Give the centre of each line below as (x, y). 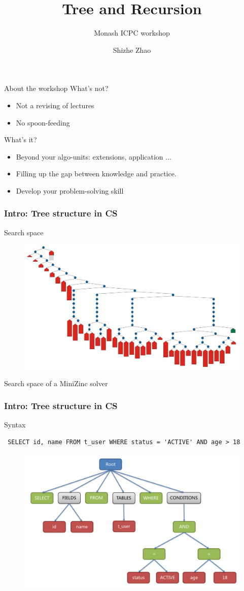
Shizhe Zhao (132, 50)
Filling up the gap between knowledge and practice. (96, 174)
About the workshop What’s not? (56, 88)
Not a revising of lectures (55, 105)
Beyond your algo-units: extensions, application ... (94, 156)
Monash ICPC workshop (132, 33)
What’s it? (21, 139)
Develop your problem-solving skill (70, 190)
